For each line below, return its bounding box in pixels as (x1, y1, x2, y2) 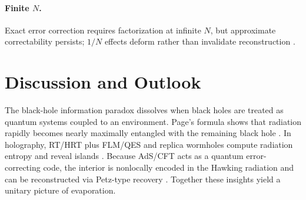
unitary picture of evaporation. (5, 184, 116, 196)
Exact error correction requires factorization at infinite (5, 23, 201, 36)
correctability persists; (5, 35, 85, 48)
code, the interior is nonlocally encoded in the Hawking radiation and (43, 161, 294, 174)
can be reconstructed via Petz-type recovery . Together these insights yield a (5, 172, 281, 185)
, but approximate (210, 23, 276, 36)
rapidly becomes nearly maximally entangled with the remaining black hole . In (5, 127, 291, 139)
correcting (5, 161, 41, 174)
